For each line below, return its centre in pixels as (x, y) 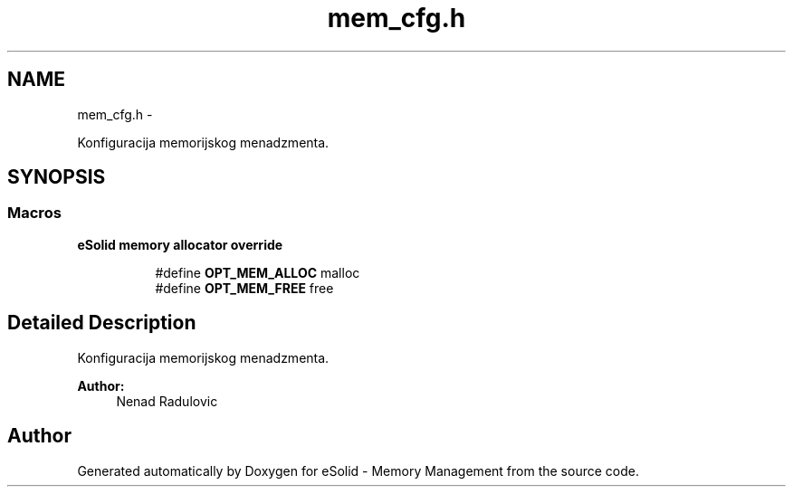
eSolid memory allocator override (180, 244)
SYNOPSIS (57, 177)
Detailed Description (102, 323)
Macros (34, 213)
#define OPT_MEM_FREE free (244, 288)
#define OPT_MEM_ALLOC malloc (258, 272)
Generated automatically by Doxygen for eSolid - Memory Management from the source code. (358, 470)
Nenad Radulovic (167, 401)
